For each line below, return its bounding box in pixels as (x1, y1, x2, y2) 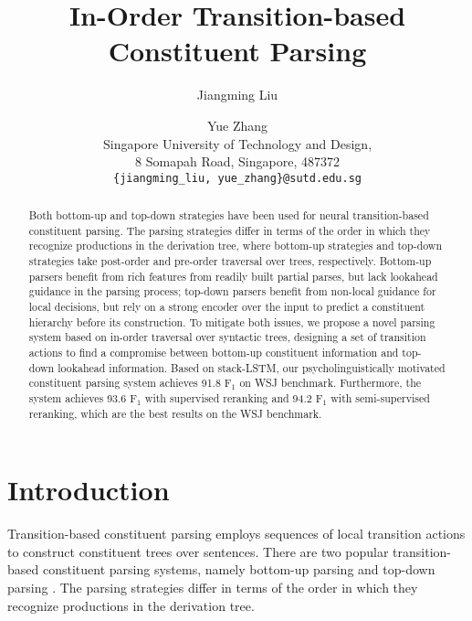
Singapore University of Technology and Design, (102, 134, 372, 153)
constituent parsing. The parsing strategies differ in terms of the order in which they (28, 222, 431, 238)
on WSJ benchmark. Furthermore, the (239, 375, 422, 391)
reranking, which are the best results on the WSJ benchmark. (28, 405, 322, 421)
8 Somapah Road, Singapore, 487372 (135, 152, 340, 171)
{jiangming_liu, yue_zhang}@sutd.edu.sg (112, 171, 362, 185)
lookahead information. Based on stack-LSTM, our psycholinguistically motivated (58, 359, 446, 375)
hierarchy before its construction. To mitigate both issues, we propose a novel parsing (28, 314, 435, 329)
